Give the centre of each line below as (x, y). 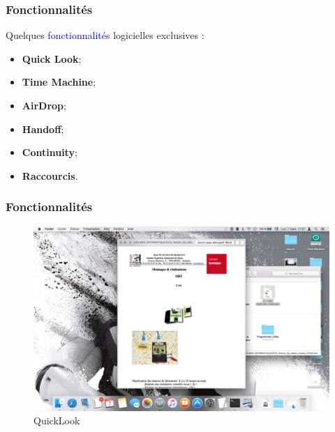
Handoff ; (43, 129)
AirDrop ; (44, 105)
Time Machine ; (59, 82)
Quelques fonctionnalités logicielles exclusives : (105, 35)
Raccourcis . (50, 175)
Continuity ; (50, 152)
